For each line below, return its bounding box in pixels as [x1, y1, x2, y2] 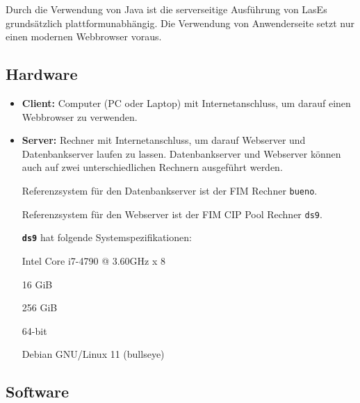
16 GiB [22, 277, 53, 291]
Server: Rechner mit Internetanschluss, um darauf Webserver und [22, 133, 306, 147]
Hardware [6, 63, 78, 85]
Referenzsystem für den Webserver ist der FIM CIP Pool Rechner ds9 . [22, 206, 322, 221]
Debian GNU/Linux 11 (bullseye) [22, 347, 165, 361]
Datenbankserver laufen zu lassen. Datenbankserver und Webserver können [22, 146, 341, 161]
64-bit [22, 323, 47, 338]
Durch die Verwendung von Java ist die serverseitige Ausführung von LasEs [6, 2, 327, 16]
